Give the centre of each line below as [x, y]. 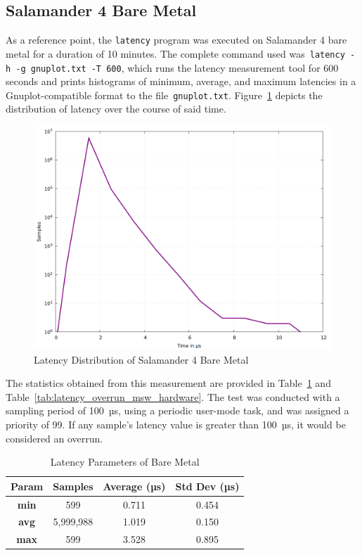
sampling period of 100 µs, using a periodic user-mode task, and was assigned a [177, 410]
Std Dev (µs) [207, 486]
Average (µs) [134, 486]
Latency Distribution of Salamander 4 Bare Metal [141, 359]
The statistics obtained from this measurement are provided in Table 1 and [168, 383]
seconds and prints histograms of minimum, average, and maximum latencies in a [181, 81]
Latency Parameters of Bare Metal [125, 462]
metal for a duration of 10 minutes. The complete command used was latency [175, 53]
